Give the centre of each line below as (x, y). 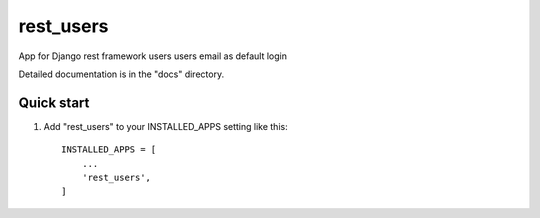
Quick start (54, 102)
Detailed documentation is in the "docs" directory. (121, 74)
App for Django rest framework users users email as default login (152, 56)
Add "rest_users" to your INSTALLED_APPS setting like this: (166, 126)
